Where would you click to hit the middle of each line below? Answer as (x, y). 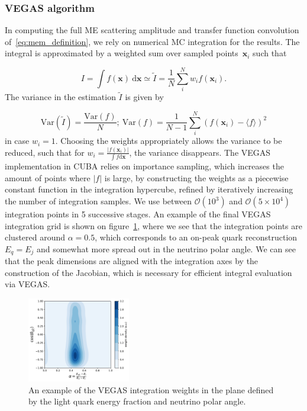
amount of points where (48, 177)
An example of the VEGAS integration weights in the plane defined (151, 389)
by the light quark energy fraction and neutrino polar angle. (137, 401)
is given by (144, 97)
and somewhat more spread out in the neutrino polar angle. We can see (166, 248)
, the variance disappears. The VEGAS (200, 152)
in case (17, 141)
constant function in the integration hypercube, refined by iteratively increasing (149, 189)
